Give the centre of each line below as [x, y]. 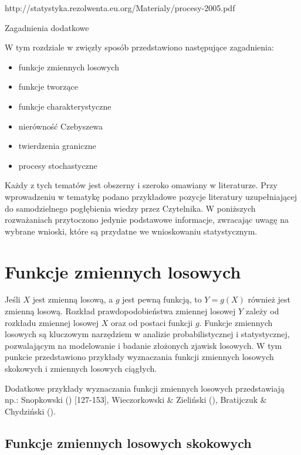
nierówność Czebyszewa [61, 126]
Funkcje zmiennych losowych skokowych [128, 442]
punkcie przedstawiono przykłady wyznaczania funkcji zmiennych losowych [139, 357]
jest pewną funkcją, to [162, 299]
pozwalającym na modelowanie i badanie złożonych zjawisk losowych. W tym [143, 345]
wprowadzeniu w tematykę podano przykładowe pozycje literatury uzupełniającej [151, 196]
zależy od [262, 311]
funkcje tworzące [48, 86]
